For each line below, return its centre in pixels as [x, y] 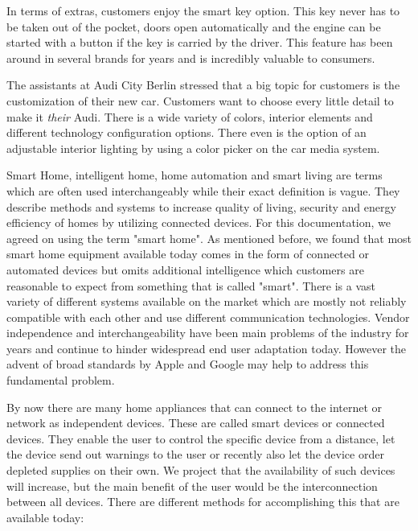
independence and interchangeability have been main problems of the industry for [208, 333]
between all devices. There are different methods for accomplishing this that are [203, 502]
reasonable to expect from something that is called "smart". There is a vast [191, 285]
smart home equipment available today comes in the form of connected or [188, 254]
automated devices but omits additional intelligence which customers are [185, 269]
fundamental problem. [61, 380]
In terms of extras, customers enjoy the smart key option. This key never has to [203, 10]
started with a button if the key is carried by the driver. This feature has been [200, 42]
